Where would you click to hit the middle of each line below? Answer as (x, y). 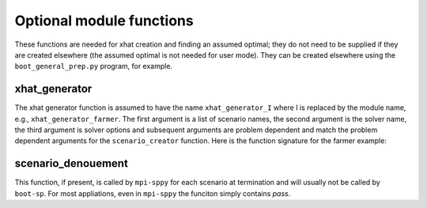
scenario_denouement (71, 163)
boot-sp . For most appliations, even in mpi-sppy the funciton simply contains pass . (153, 193)
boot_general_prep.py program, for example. (94, 66)
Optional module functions (104, 21)
